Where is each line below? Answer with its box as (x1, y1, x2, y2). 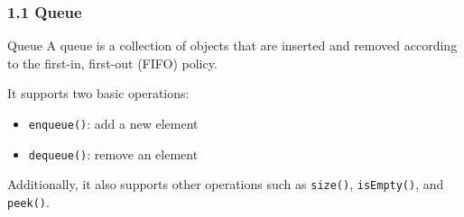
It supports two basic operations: (7, 84, 190, 103)
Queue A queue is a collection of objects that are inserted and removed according (7, 36, 458, 55)
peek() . (7, 192, 50, 211)
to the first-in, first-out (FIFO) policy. (7, 53, 218, 72)
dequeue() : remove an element (28, 144, 199, 163)
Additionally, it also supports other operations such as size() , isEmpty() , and (7, 175, 444, 194)
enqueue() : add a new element (28, 114, 199, 132)
